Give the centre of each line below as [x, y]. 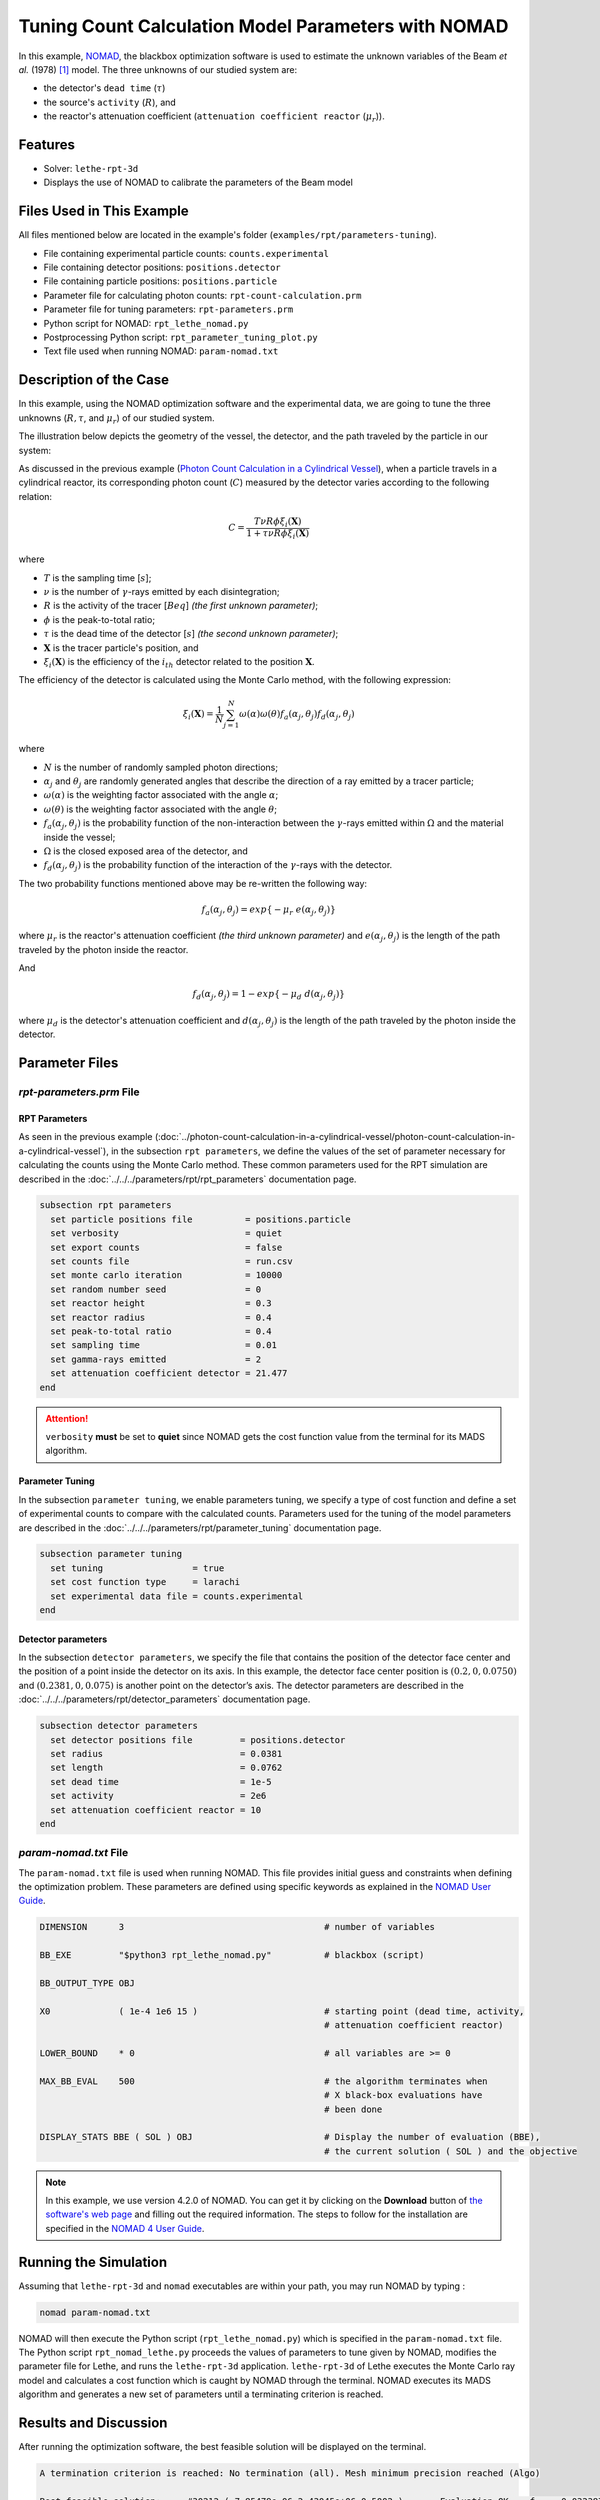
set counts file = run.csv [172, 1261]
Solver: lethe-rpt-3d [91, 169]
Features [46, 144]
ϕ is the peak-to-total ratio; [99, 619]
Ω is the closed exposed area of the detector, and [146, 851]
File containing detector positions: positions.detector [162, 267]
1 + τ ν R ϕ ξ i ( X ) [278, 534]
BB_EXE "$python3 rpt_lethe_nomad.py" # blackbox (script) [232, 1955]
